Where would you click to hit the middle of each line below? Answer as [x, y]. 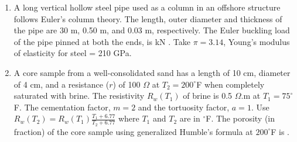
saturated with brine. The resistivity [79, 96]
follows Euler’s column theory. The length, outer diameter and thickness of [148, 18]
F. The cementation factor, [62, 107]
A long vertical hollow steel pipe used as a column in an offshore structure [147, 7]
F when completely [231, 84]
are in [190, 118]
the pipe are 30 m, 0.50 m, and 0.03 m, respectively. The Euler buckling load [152, 30]
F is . [280, 131]
